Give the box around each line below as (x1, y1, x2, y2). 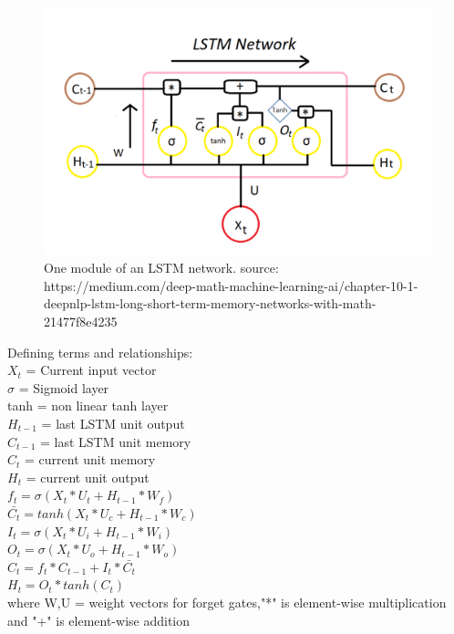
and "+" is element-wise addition (7, 610, 191, 629)
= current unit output (26, 467, 150, 486)
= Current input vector (26, 360, 157, 379)
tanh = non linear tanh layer (7, 396, 169, 415)
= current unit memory (25, 450, 156, 469)
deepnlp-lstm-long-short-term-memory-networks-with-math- (44, 294, 377, 313)
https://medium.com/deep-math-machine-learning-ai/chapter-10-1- (44, 275, 418, 295)
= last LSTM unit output (41, 413, 185, 432)
